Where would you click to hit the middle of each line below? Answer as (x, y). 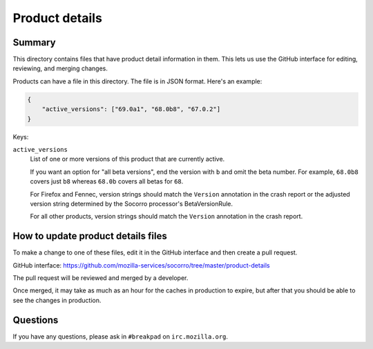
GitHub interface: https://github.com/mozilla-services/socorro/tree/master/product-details (141, 265)
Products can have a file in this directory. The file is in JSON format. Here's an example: (137, 81)
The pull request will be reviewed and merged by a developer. (101, 278)
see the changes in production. (57, 300)
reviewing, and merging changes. (60, 68)
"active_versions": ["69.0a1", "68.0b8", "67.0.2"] (131, 109)
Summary (34, 42)
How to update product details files (90, 236)
